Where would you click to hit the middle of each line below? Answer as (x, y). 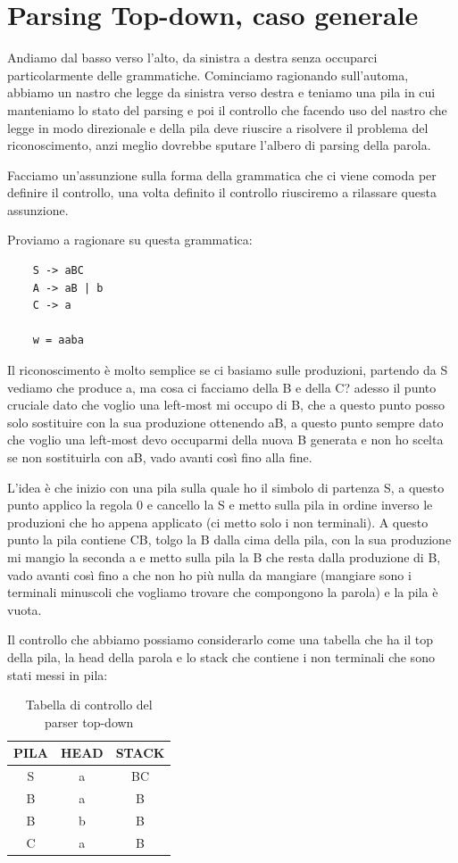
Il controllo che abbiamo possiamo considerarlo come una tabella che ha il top (221, 639)
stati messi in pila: (58, 674)
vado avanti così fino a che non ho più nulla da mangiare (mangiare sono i (209, 574)
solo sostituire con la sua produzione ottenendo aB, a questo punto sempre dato (225, 422)
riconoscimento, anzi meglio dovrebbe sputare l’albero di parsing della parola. (219, 145)
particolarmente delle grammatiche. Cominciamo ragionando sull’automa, (208, 75)
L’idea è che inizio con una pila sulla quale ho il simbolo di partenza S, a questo (226, 487)
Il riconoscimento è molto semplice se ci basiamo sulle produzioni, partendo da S (228, 370)
